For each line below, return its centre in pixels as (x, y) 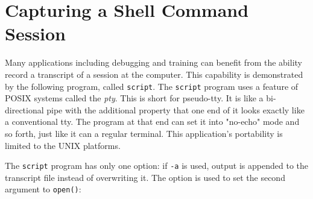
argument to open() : (43, 189)
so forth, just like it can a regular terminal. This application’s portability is (144, 133)
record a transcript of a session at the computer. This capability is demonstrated (154, 74)
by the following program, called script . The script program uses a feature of (152, 86)
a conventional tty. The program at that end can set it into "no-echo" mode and (152, 122)
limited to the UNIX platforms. (63, 145)
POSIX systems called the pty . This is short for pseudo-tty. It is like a (134, 98)
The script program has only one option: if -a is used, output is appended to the (156, 166)
